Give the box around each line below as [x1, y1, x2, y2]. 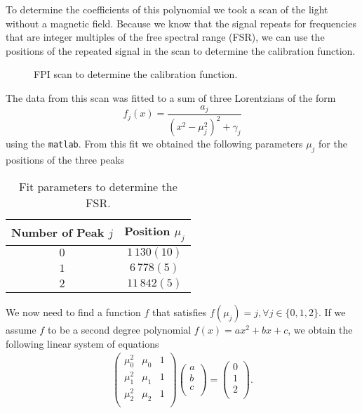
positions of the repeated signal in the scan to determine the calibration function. [6, 43, 356, 58]
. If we [318, 304, 346, 319]
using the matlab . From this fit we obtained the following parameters [6, 136, 303, 151]
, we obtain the [288, 322, 353, 336]
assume [6, 322, 36, 336]
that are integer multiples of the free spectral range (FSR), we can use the [6, 29, 325, 44]
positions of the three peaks [6, 152, 125, 167]
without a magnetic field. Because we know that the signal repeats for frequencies [6, 15, 356, 30]
